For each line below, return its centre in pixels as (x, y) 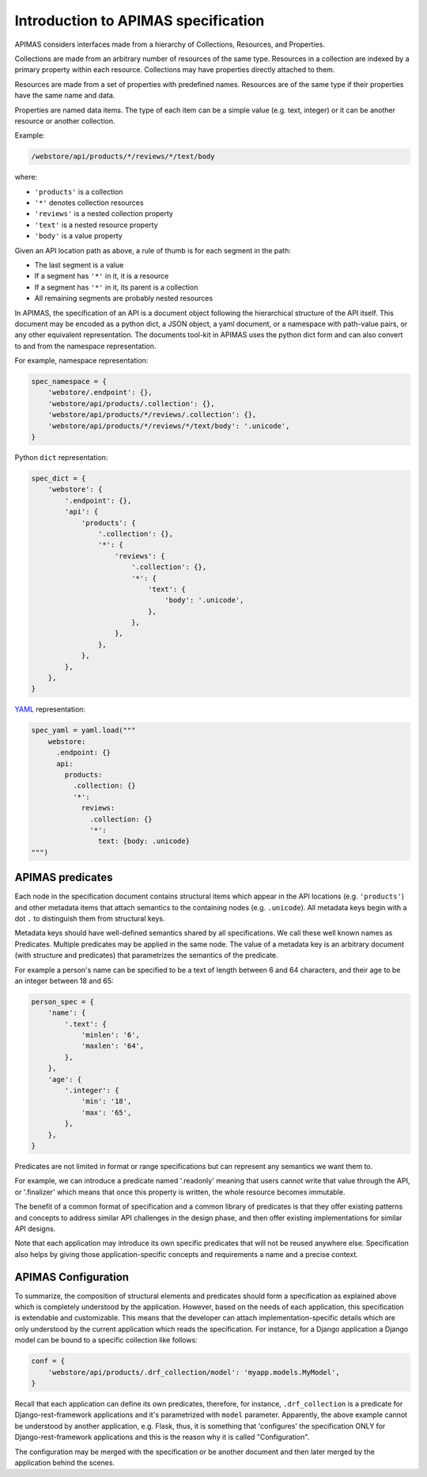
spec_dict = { (59, 478)
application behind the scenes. (64, 1462)
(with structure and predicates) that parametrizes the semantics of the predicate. (146, 955)
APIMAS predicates (64, 877)
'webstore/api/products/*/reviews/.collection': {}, (152, 415)
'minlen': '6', (110, 1035)
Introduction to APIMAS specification (140, 21)
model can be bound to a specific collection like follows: (106, 1340)
